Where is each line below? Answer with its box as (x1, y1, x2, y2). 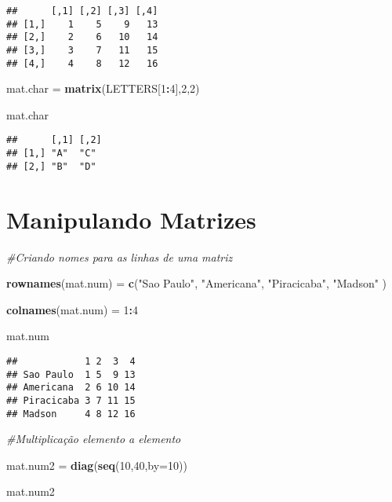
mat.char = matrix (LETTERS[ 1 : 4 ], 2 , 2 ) (6, 80, 200, 97)
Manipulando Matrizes (6, 203, 256, 235)
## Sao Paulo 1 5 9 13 (6, 368, 136, 380)
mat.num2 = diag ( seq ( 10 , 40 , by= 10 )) (6, 456, 187, 473)
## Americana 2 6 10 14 (6, 382, 136, 394)
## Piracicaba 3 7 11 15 (6, 394, 136, 406)
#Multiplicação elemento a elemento (6, 431, 181, 447)
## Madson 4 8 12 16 (6, 408, 136, 420)
